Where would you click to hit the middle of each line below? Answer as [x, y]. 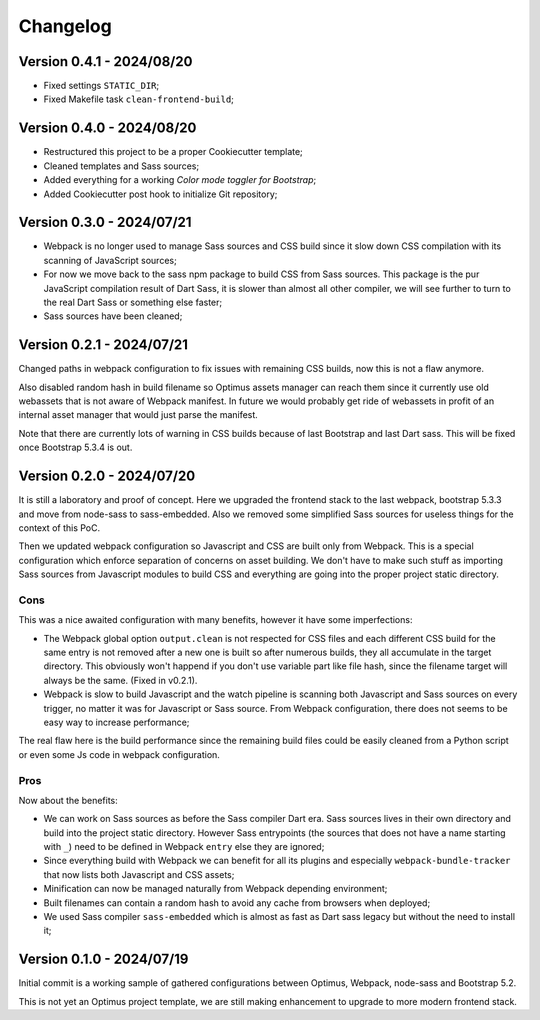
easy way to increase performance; [116, 722]
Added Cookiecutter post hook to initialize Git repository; [160, 194]
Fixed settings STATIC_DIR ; [101, 86]
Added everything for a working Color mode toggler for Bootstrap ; [180, 180]
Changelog [65, 26]
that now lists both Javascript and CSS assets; [139, 874]
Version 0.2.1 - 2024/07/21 [103, 345]
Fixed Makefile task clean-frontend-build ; [139, 99]
